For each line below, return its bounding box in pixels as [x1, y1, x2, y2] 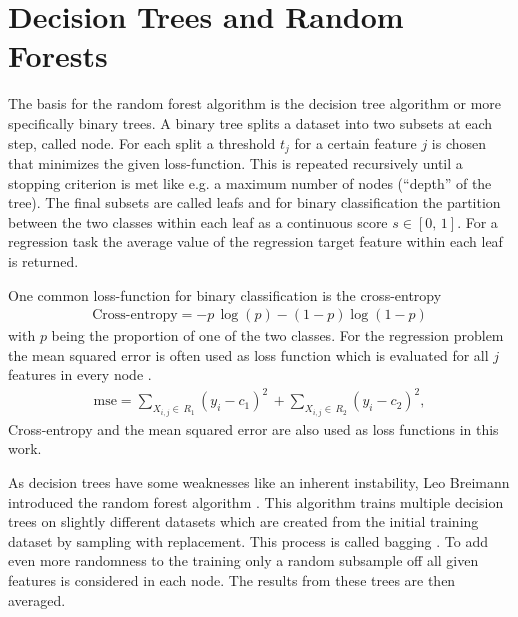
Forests [8, 35, 108, 76]
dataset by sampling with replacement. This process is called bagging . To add [8, 530, 489, 551]
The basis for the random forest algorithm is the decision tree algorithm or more [8, 93, 502, 114]
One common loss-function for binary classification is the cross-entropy [8, 284, 442, 305]
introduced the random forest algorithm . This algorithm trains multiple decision [8, 491, 504, 512]
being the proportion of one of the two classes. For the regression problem [51, 325, 504, 346]
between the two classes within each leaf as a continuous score [8, 211, 388, 232]
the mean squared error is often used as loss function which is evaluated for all [8, 344, 489, 365]
